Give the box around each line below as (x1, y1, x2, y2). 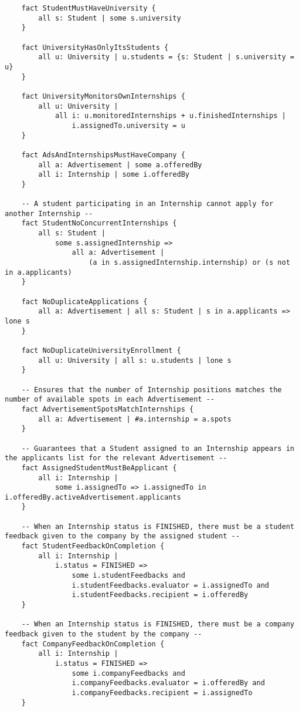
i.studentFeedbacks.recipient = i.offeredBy (72, 591, 249, 599)
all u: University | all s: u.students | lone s (38, 356, 232, 365)
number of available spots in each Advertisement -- (5, 395, 215, 404)
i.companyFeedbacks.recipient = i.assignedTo (72, 688, 253, 697)
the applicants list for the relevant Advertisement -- (5, 454, 227, 463)
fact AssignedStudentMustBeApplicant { (21, 463, 177, 472)
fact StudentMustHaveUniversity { (21, 4, 156, 12)
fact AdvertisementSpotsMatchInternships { (21, 405, 194, 413)
